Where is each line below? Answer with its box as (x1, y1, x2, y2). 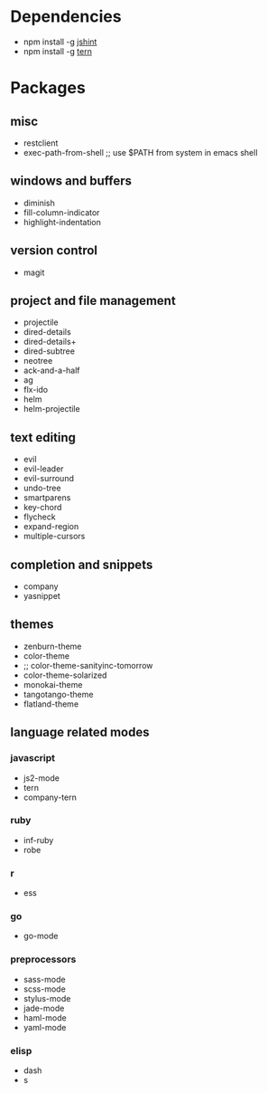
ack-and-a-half (23, 365, 80, 376)
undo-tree (23, 482, 61, 494)
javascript (10, 752, 56, 765)
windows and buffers (10, 174, 133, 189)
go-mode (23, 930, 59, 942)
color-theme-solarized (23, 670, 107, 680)
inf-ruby (23, 834, 54, 845)
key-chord (23, 502, 62, 513)
